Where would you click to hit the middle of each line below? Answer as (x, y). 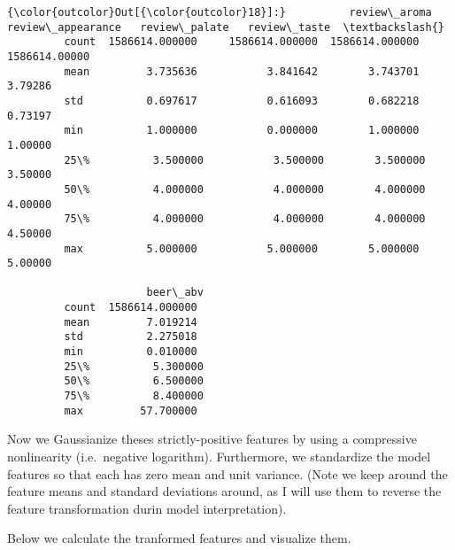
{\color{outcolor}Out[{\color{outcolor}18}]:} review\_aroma (220, 12)
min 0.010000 (131, 352)
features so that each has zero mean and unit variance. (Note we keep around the (227, 473)
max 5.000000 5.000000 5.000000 (242, 248)
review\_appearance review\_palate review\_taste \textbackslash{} (226, 27)
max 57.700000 (131, 411)
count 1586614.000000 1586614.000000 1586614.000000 (242, 42)
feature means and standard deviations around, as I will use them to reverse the (224, 491)
